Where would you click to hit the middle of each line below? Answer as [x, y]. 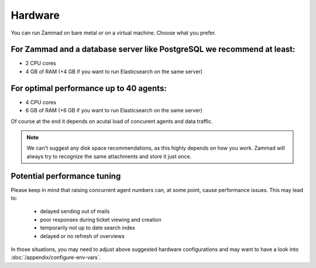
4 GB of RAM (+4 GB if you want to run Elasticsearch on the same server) [114, 71]
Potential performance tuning [66, 176]
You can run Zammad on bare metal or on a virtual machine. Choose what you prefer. [114, 33]
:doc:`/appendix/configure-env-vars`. [56, 257]
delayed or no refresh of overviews [83, 236]
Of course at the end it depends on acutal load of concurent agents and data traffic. [112, 121]
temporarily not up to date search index [88, 228]
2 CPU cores [41, 63]
